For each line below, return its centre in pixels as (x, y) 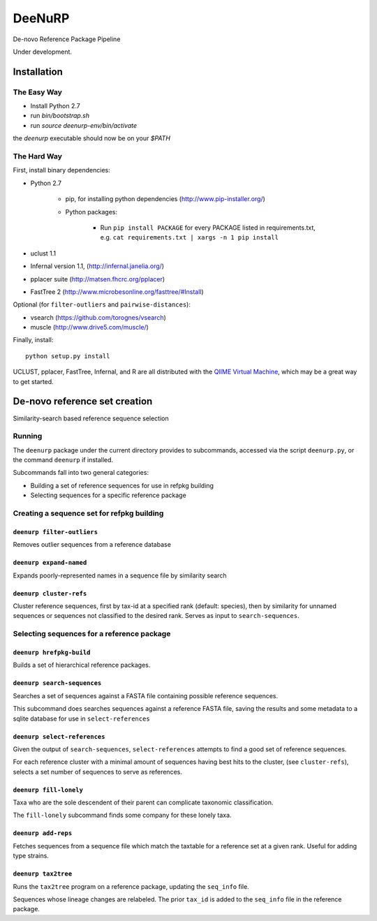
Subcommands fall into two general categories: (81, 473)
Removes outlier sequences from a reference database (92, 545)
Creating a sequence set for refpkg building (88, 513)
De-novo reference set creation (83, 401)
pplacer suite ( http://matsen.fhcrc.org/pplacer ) (98, 279)
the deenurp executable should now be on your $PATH (92, 138)
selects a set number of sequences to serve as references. (98, 772)
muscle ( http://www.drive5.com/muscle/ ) (90, 327)
